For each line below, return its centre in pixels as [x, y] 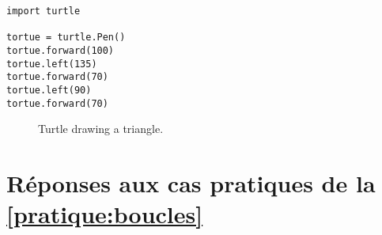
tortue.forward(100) [61, 50]
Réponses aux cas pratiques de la [191, 183]
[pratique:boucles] [105, 214]
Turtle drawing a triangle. [101, 129]
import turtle [43, 11]
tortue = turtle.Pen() [66, 38]
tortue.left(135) [52, 64]
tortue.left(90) [49, 90]
